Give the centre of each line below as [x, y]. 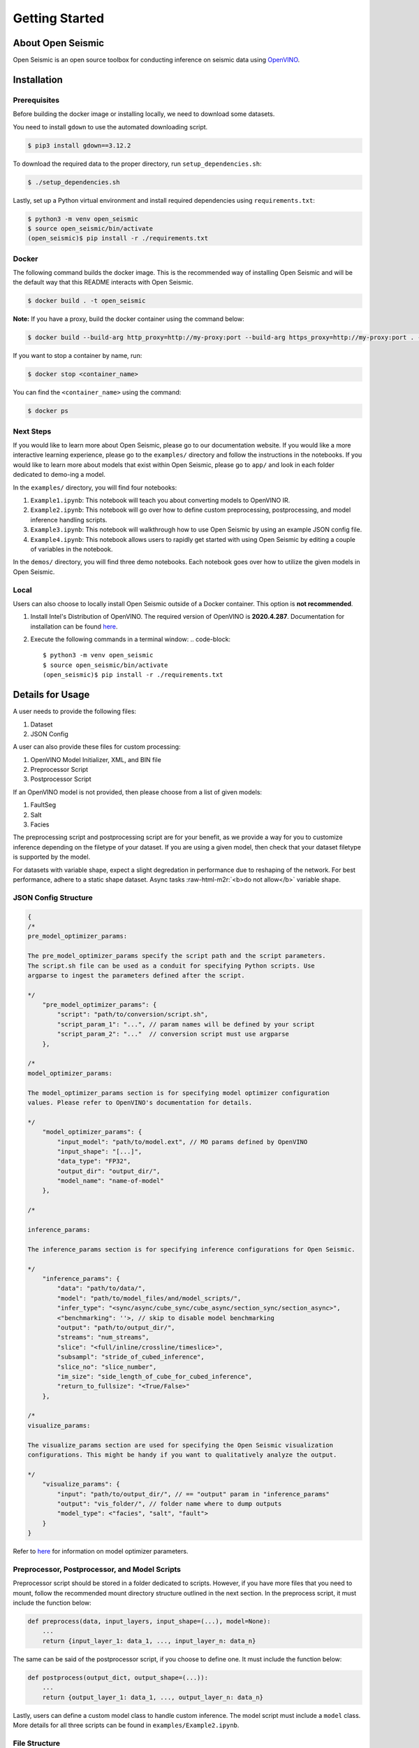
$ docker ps [48, 411]
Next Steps [32, 431]
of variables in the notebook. [72, 549]
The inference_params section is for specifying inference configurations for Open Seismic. [191, 1249]
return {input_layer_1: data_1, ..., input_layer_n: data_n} [149, 1641]
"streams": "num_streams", [103, 1338]
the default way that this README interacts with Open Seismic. [103, 282]
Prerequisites [36, 100]
